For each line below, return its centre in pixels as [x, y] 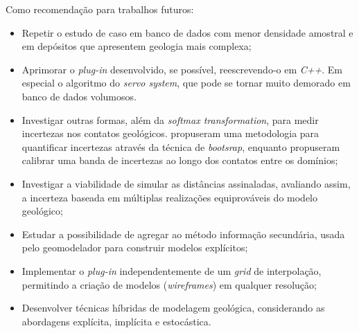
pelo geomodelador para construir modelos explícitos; [135, 247]
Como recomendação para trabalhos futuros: [100, 9]
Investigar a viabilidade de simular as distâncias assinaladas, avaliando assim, [186, 183]
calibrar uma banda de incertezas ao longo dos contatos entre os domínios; [180, 160]
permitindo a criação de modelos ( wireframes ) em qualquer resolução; [169, 284]
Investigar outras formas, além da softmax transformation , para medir [170, 119]
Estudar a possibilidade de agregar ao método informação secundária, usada [183, 234]
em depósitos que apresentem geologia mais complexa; [137, 46]
